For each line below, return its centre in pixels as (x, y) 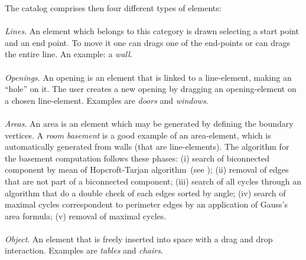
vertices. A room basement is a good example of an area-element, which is (138, 135)
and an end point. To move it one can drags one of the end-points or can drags (147, 42)
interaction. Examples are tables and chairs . (84, 250)
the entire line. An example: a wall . (69, 54)
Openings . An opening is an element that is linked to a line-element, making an (148, 77)
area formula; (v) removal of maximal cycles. (86, 215)
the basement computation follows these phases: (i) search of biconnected (137, 158)
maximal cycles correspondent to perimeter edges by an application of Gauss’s (147, 204)
